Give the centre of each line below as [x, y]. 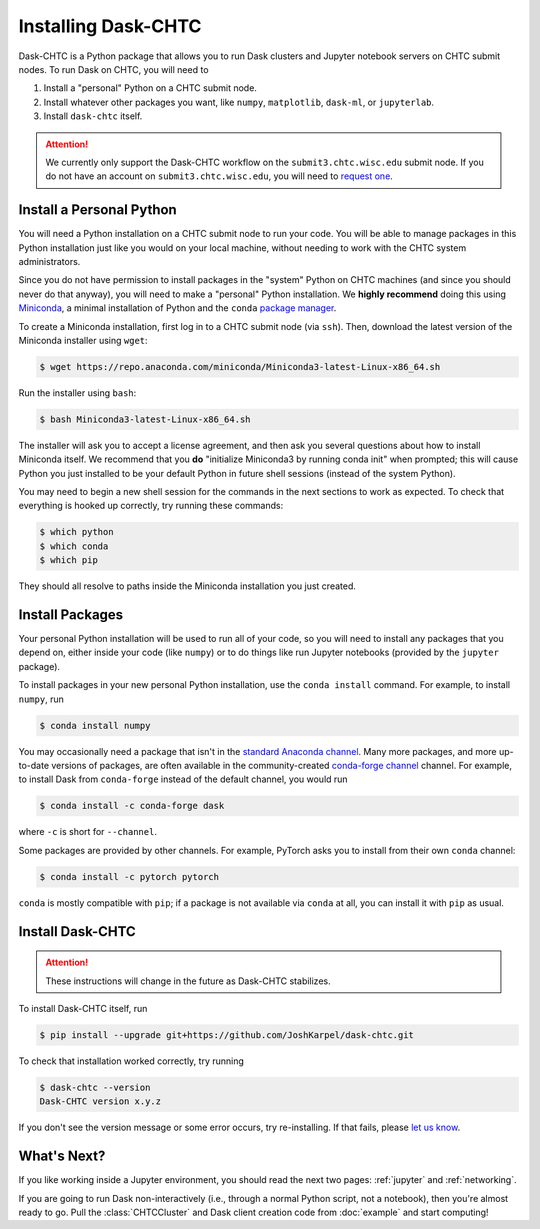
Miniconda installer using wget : [83, 340]
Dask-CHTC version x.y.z [100, 1101]
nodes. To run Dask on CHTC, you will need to [113, 69]
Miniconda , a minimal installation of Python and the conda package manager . [177, 308]
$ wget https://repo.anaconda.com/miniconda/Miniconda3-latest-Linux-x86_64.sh [240, 366]
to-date [34, 765]
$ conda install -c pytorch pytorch [129, 876]
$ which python [76, 532]
